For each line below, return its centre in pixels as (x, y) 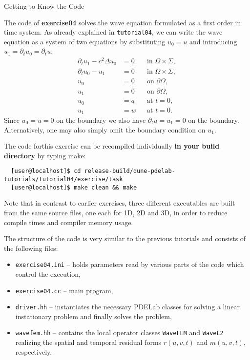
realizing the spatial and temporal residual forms (88, 342)
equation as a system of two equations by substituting (85, 41)
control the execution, (48, 274)
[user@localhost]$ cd (46, 171)
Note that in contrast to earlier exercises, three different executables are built (120, 203)
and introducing (213, 41)
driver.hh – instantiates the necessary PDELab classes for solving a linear (127, 307)
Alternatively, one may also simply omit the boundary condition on (105, 129)
